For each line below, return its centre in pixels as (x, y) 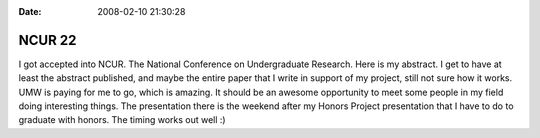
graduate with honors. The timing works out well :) (122, 120)
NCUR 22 (47, 40)
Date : (30, 11)
